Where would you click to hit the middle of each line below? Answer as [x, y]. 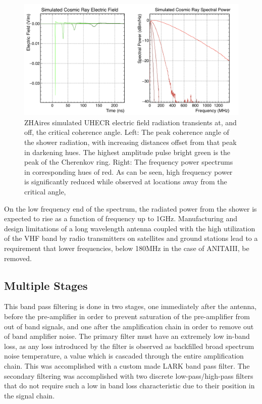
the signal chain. [30, 395]
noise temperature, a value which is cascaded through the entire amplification [124, 356]
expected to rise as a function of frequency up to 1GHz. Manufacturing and [121, 218]
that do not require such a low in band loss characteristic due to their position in [129, 386]
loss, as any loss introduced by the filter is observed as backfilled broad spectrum [129, 346]
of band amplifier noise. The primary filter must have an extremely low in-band [127, 336]
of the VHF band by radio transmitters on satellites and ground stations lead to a [131, 238]
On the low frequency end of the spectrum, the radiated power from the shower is [130, 208]
